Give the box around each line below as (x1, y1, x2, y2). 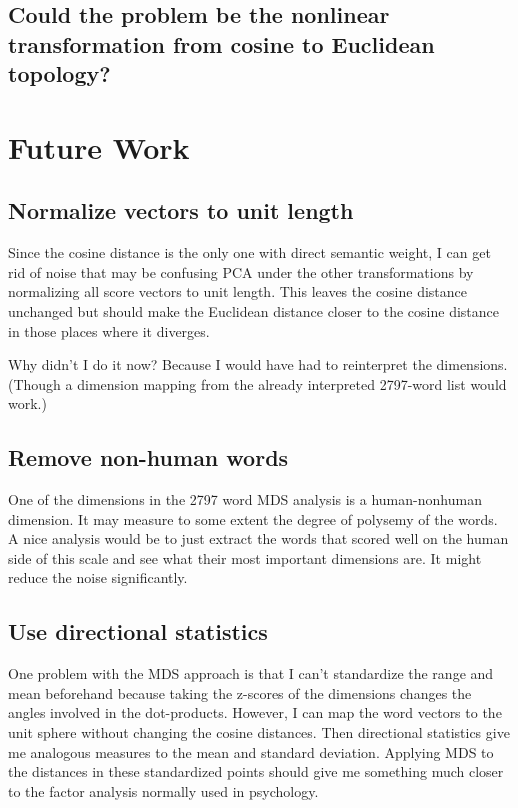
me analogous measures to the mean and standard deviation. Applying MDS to (8, 741, 494, 762)
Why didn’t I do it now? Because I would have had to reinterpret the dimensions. (8, 354, 508, 375)
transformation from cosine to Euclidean (8, 28, 435, 59)
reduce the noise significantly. (8, 567, 188, 588)
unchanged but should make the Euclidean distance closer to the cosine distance (8, 300, 499, 321)
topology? (8, 58, 111, 89)
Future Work (8, 126, 190, 167)
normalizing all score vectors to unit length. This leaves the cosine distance (8, 281, 468, 302)
